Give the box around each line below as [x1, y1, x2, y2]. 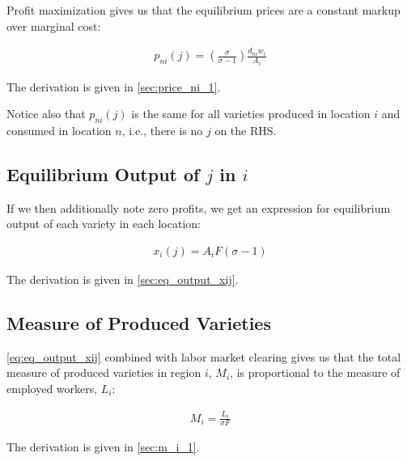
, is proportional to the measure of [230, 364, 401, 381]
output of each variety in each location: [6, 215, 201, 232]
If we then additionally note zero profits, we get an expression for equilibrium [6, 199, 391, 216]
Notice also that [6, 105, 86, 122]
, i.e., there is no [121, 122, 203, 139]
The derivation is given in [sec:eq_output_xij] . [6, 271, 239, 288]
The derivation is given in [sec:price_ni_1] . [6, 78, 221, 95]
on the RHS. [214, 122, 277, 139]
